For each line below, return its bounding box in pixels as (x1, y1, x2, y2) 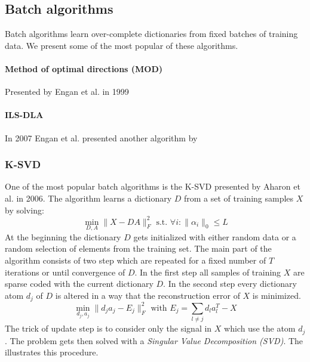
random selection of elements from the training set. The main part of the (5, 242, 272, 255)
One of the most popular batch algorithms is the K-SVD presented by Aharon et (5, 180, 300, 193)
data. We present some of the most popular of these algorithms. (5, 39, 238, 51)
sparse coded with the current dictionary (5, 277, 154, 290)
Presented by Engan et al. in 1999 (5, 85, 129, 98)
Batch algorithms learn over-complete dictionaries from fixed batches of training (5, 27, 298, 40)
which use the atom (224, 322, 296, 335)
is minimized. (252, 289, 301, 301)
